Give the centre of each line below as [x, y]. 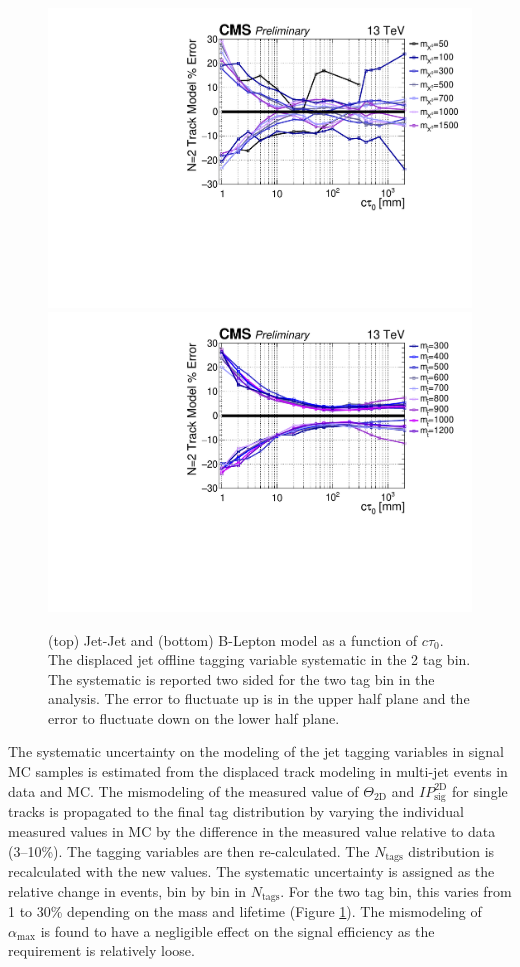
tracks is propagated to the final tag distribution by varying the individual [236, 811]
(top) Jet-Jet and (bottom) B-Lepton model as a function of [233, 639]
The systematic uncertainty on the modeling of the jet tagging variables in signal [256, 751]
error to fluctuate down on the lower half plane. [194, 717]
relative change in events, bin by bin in [127, 890]
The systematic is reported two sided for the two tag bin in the [241, 678]
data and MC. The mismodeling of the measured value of [183, 790]
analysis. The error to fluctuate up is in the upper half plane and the [259, 698]
